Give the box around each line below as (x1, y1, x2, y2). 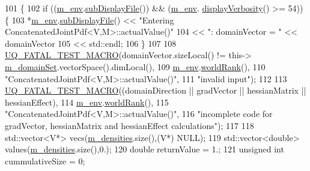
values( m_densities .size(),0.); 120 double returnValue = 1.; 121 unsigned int (5, 143, 284, 155)
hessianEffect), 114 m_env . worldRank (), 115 (5, 95, 169, 108)
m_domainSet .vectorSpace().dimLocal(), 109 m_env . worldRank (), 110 (5, 60, 266, 73)
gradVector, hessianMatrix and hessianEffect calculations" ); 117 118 (5, 119, 254, 131)
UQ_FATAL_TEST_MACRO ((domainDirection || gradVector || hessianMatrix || (5, 84, 306, 97)
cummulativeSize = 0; (5, 154, 85, 167)
